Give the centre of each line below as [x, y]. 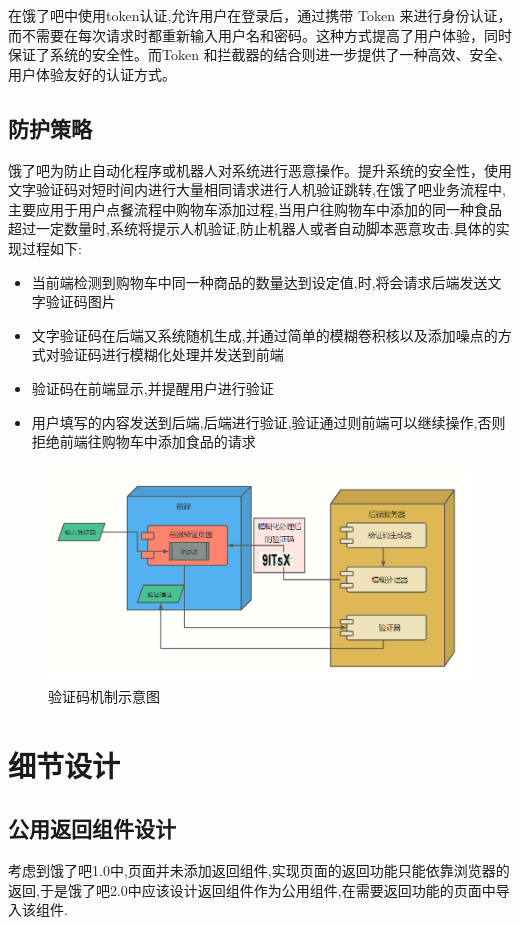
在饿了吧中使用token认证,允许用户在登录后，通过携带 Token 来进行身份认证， [260, 15]
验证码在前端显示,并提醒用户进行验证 [152, 387]
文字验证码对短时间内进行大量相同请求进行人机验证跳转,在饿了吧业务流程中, [257, 189]
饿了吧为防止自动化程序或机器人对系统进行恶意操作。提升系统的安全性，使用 [260, 169]
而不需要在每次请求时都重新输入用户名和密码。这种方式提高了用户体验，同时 [260, 34]
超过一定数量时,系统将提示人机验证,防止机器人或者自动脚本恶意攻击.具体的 [252, 228]
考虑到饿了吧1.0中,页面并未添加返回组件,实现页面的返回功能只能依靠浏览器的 [259, 870]
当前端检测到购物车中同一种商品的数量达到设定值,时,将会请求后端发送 [259, 281]
